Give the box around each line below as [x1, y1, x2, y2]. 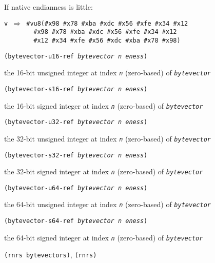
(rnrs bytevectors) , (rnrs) [4, 249, 97, 260]
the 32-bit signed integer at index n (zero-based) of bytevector [4, 166, 203, 177]
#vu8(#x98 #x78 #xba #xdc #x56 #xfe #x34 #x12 [26, 19, 188, 27]
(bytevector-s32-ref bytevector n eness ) [4, 151, 148, 159]
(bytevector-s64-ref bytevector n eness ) [4, 217, 148, 225]
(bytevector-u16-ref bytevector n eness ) [4, 52, 148, 60]
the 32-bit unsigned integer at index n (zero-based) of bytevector [4, 133, 211, 144]
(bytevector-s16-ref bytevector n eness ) [4, 85, 148, 93]
